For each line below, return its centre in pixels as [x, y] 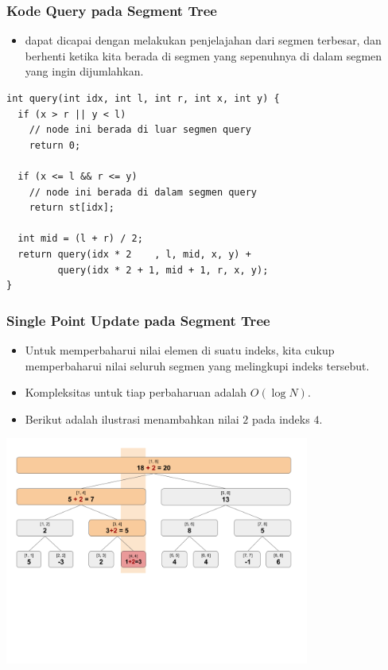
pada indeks [281, 418]
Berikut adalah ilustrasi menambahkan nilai [132, 418]
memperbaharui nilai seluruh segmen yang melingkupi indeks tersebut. [197, 365]
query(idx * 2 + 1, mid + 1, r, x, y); [163, 270]
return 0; [55, 145]
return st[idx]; [72, 208]
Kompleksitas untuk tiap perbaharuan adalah [136, 392]
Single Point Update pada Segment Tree [138, 320]
